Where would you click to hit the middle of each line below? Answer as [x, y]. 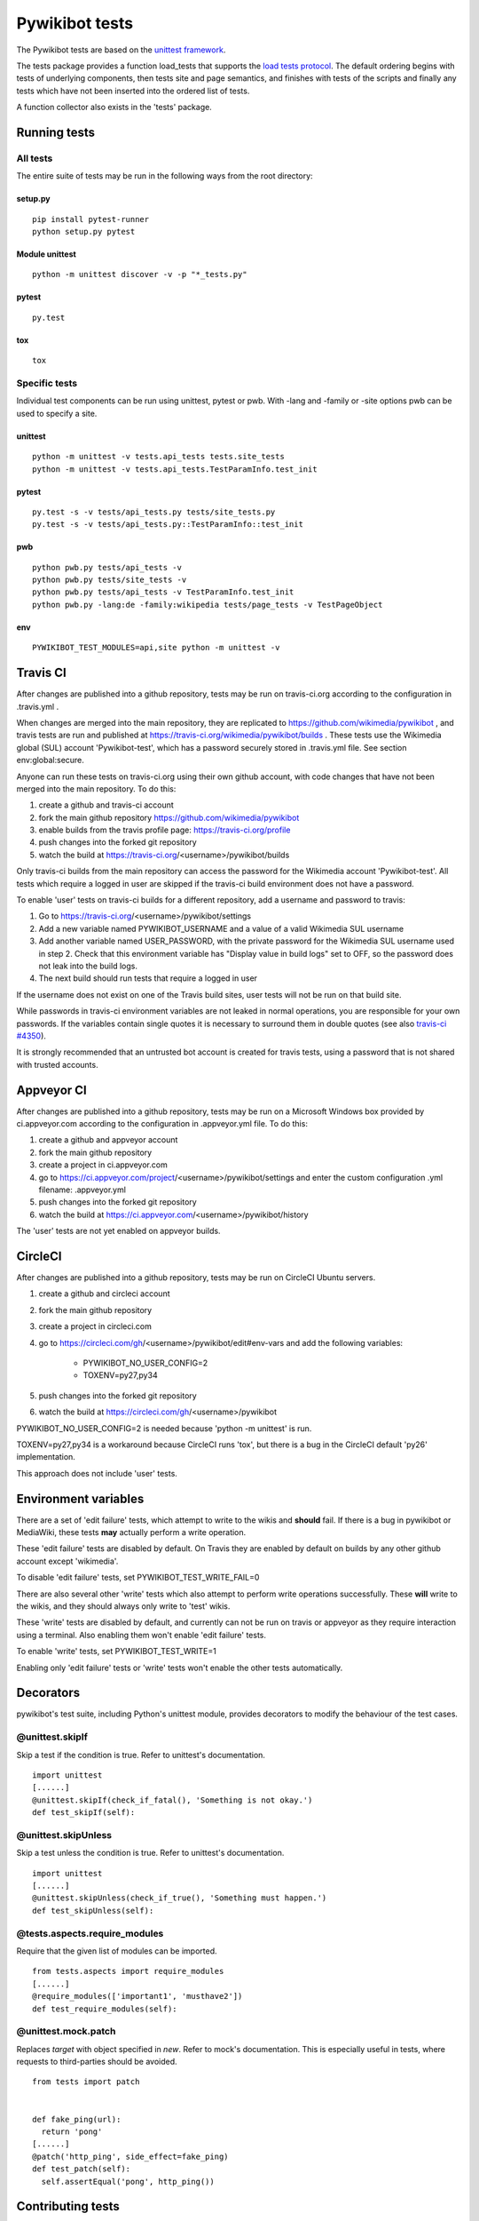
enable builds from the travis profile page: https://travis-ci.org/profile [165, 830]
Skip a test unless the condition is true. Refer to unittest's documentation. [150, 1853]
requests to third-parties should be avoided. [97, 2062]
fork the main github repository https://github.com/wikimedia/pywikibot [169, 817]
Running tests [56, 132]
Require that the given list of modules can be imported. [117, 1951]
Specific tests [47, 383]
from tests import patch [86, 2082]
